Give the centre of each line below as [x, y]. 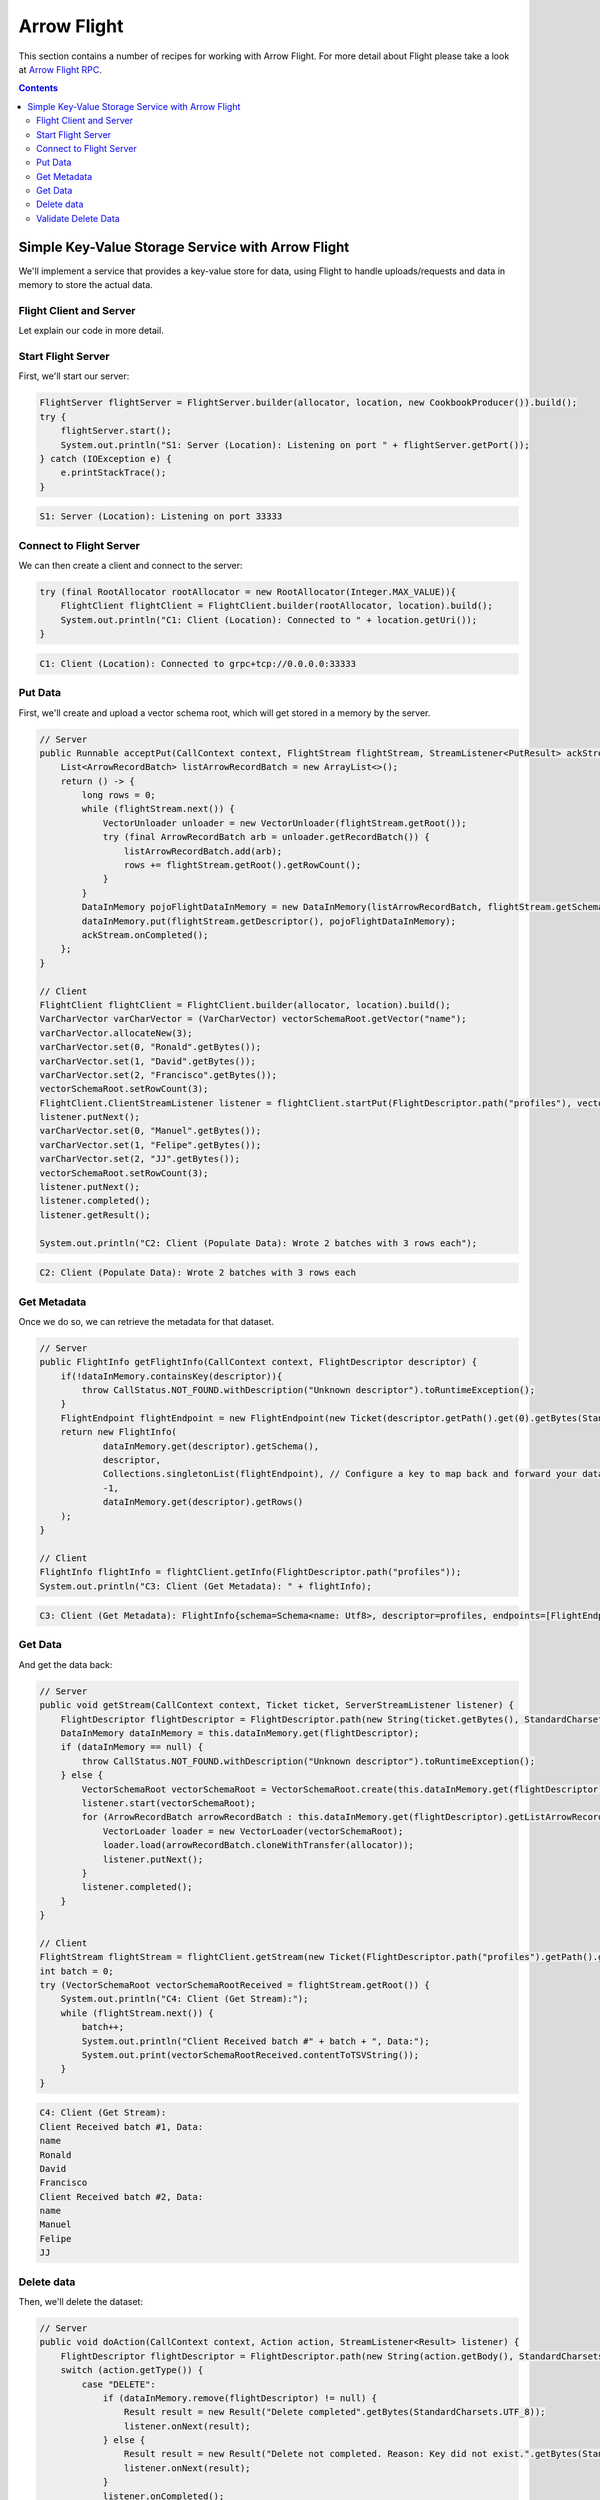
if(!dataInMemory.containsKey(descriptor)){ [171, 1376]
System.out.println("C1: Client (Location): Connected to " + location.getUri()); [269, 619]
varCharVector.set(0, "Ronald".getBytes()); [150, 1047]
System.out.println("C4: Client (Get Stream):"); [184, 1999]
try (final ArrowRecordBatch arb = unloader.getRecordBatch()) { [266, 837]
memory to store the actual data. [86, 285]
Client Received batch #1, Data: [121, 2126]
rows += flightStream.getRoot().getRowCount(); [242, 865]
